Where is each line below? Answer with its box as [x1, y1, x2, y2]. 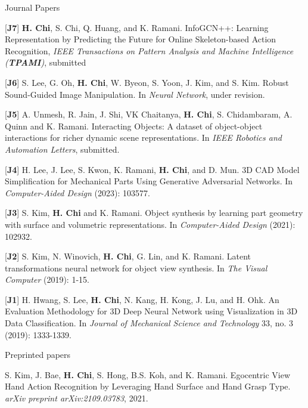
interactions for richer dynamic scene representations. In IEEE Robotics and [5, 131, 282, 144]
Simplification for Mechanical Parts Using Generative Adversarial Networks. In [5, 175, 293, 187]
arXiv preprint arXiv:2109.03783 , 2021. [5, 392, 148, 404]
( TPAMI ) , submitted [5, 56, 86, 69]
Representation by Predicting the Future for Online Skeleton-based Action [5, 33, 276, 45]
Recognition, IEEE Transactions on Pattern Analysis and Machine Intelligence [5, 44, 294, 57]
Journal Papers [5, 1, 60, 13]
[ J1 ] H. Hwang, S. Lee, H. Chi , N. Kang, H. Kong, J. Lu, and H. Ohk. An [5, 293, 279, 305]
